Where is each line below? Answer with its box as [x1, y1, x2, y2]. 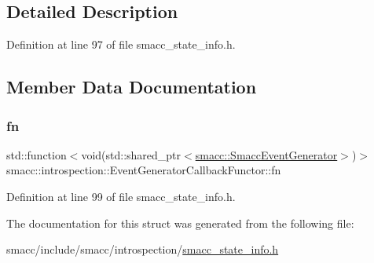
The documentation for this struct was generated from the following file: [6, 214, 354, 231]
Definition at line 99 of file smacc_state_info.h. [6, 188, 236, 204]
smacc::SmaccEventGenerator [195, 146, 338, 163]
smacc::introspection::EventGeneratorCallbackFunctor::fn [6, 162, 281, 178]
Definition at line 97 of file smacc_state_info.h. [6, 36, 236, 53]
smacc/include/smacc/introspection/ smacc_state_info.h [6, 241, 279, 258]
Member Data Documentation [6, 75, 257, 99]
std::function [6, 146, 67, 163]
